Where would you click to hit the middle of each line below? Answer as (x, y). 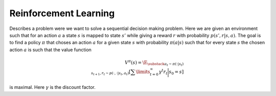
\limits (143, 72)
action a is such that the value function (51, 50)
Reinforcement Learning (62, 13)
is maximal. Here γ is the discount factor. (52, 87)
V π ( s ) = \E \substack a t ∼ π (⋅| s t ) (154, 63)
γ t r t (163, 72)
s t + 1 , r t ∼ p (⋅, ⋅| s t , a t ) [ (111, 72)
